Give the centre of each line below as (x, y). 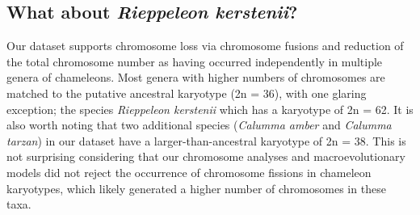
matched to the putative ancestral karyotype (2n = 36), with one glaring (187, 93)
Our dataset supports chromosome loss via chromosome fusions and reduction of (205, 46)
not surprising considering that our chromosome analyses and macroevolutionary (206, 156)
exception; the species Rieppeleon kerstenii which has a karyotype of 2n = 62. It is (210, 109)
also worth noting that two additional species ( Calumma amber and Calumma (199, 125)
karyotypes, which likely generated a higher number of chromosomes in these (196, 188)
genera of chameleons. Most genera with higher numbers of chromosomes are (196, 77)
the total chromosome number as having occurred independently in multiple (195, 61)
